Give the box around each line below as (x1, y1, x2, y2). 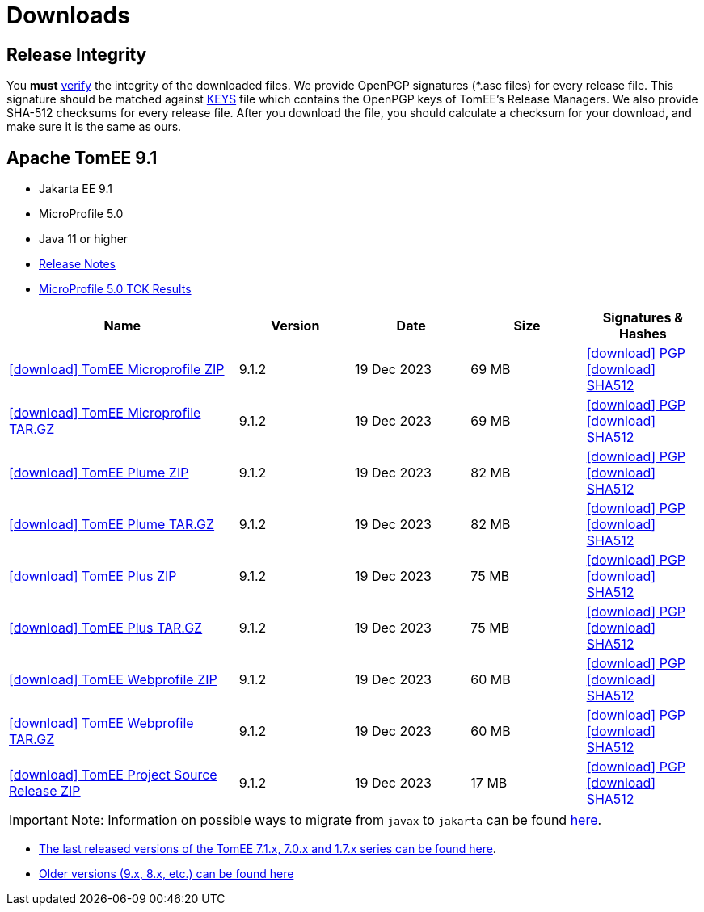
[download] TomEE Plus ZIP (9, 568, 177, 585)
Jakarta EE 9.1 (39, 182, 112, 196)
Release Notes (39, 257, 116, 271)
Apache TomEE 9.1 (6, 147, 158, 168)
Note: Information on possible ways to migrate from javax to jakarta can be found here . (70, 812, 602, 829)
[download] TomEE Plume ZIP (9, 464, 189, 481)
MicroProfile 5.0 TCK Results (39, 282, 192, 296)
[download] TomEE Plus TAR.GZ (9, 620, 203, 637)
